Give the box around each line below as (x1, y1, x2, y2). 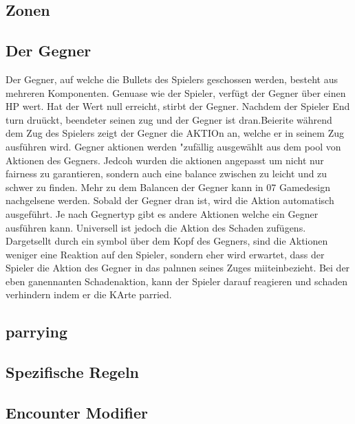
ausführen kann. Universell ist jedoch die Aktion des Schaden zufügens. (6, 220, 306, 234)
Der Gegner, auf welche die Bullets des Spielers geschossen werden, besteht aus (6, 71, 338, 86)
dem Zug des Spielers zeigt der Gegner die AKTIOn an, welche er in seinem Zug (6, 126, 344, 140)
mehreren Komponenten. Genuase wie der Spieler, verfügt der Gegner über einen (6, 85, 346, 100)
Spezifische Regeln (6, 361, 139, 383)
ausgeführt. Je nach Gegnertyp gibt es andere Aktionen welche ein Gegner (6, 206, 319, 221)
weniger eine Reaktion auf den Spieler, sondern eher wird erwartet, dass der (6, 247, 325, 261)
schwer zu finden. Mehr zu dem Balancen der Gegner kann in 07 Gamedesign (6, 179, 331, 194)
